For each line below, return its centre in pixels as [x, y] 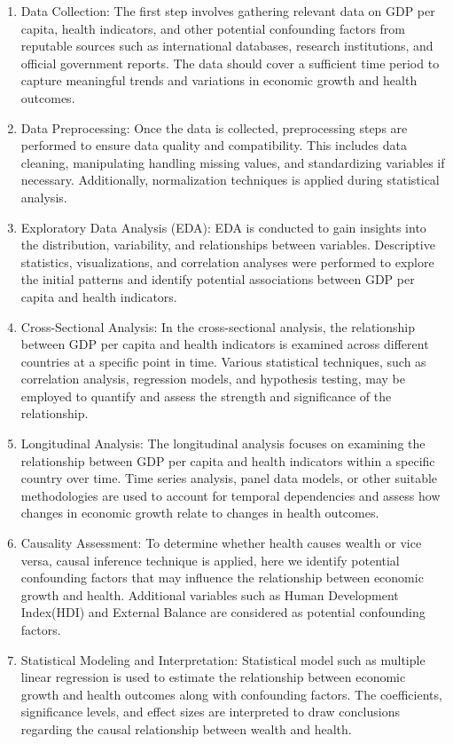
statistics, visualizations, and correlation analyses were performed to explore [227, 261]
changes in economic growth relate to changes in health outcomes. [200, 513]
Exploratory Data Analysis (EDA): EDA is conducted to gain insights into [223, 227]
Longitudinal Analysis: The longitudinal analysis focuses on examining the [223, 443]
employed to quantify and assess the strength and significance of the [206, 396]
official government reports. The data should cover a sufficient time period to [230, 63]
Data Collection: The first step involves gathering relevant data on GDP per [228, 11]
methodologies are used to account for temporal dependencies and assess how [230, 495]
